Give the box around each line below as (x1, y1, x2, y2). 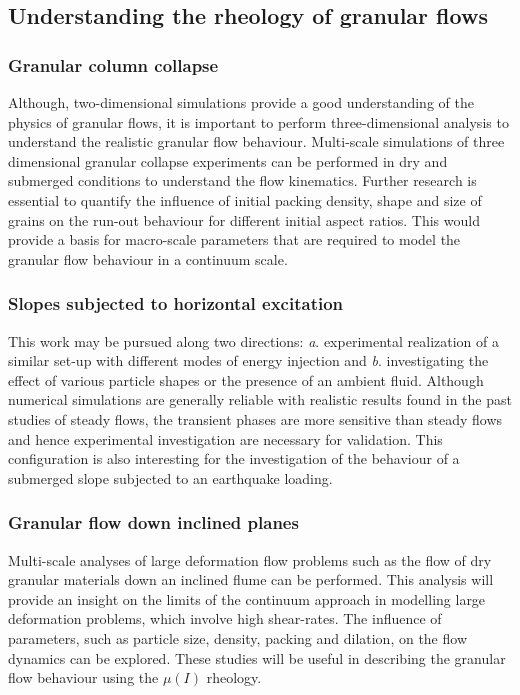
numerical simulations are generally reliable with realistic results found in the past (8, 389, 512, 410)
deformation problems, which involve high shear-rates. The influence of (8, 608, 442, 629)
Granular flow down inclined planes (8, 510, 299, 535)
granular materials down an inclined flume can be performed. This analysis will (8, 569, 494, 590)
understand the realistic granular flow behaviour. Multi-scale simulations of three (8, 131, 505, 152)
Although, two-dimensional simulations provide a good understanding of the (8, 92, 474, 112)
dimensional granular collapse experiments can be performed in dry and (8, 150, 448, 171)
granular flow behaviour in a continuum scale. (8, 248, 288, 269)
